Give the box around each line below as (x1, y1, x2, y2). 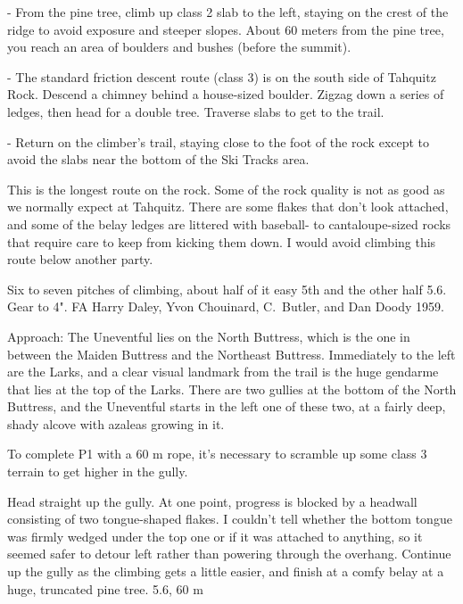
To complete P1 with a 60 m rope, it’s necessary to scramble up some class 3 (7, 444, 427, 463)
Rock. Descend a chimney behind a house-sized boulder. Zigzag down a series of (7, 85, 444, 103)
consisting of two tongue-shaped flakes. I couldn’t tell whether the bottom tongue (7, 509, 452, 528)
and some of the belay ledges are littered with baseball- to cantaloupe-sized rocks (7, 214, 451, 233)
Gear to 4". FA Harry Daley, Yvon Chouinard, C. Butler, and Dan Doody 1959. (7, 297, 444, 316)
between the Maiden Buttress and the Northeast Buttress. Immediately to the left (7, 344, 456, 363)
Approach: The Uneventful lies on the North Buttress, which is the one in (7, 327, 410, 345)
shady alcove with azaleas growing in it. (7, 414, 225, 433)
